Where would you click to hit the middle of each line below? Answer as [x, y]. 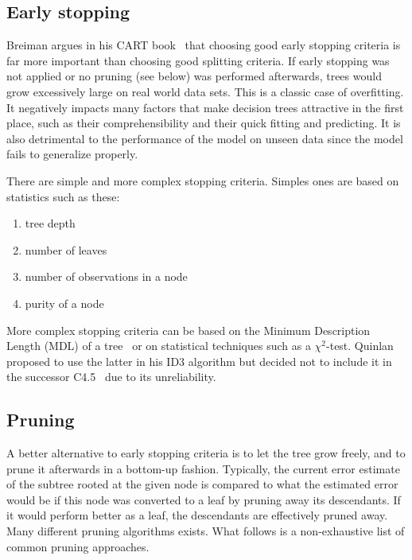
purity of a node [64, 303]
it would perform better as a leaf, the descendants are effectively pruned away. [197, 515]
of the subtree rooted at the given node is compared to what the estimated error [202, 484]
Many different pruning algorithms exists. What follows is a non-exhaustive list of [206, 531]
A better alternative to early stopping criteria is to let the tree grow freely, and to [206, 453]
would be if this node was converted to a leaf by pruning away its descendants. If [204, 499]
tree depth [50, 223]
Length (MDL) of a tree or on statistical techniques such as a [159, 346]
